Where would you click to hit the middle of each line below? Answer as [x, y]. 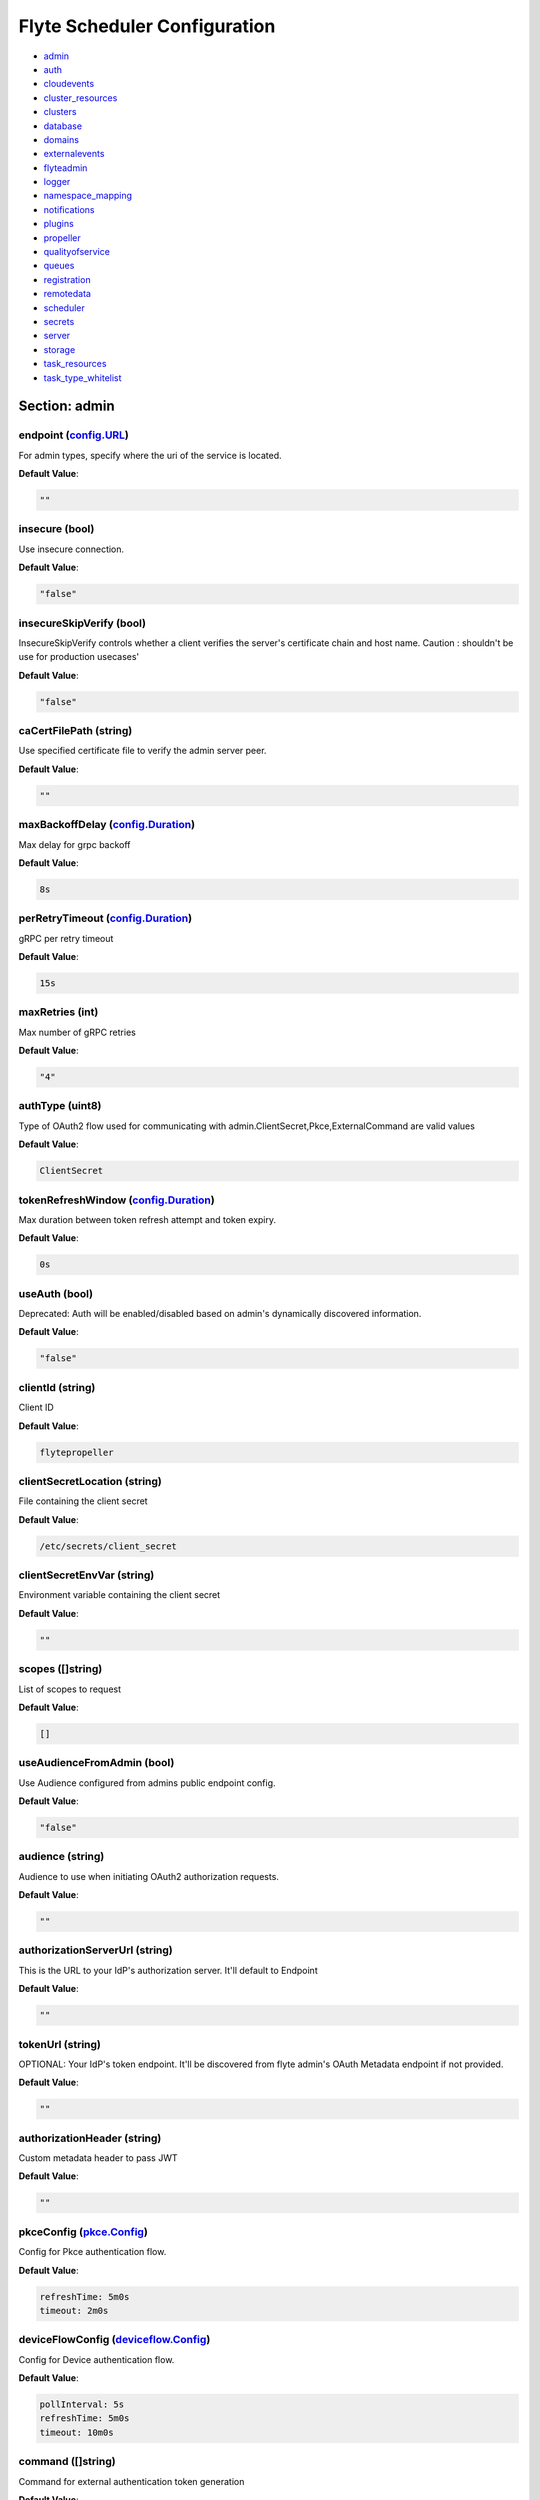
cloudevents [69, 84]
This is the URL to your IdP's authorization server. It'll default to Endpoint [168, 1970]
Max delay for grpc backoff [74, 844]
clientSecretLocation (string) [90, 1481]
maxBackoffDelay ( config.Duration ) [106, 825]
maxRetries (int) [58, 1012]
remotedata [67, 294]
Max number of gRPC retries [77, 1032]
